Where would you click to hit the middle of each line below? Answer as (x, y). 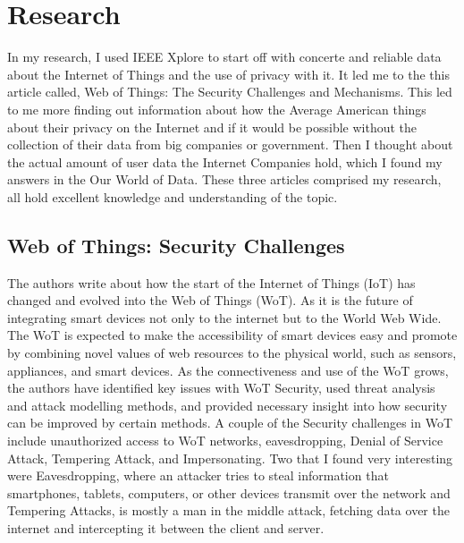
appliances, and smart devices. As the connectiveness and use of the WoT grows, (228, 370)
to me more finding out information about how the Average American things (217, 109)
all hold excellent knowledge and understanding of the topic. (173, 196)
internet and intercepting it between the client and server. (166, 527)
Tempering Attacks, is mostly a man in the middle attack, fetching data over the (228, 510)
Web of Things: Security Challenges (176, 245)
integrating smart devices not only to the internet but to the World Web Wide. (224, 317)
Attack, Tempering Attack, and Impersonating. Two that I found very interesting (230, 458)
